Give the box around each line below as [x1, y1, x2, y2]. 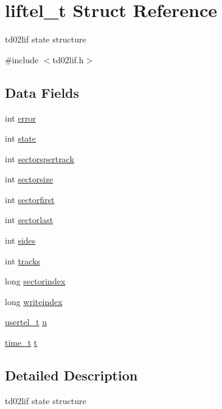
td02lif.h [52, 53, 84, 66]
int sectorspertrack [5, 152, 74, 165]
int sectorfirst [5, 193, 55, 205]
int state [5, 132, 36, 145]
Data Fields [5, 83, 80, 101]
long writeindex [5, 295, 63, 308]
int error [5, 111, 36, 124]
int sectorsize [5, 173, 54, 185]
